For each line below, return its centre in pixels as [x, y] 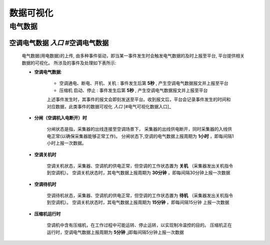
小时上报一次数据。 [66, 143]
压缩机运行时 [47, 214]
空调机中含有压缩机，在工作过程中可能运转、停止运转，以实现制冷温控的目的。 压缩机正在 [139, 225]
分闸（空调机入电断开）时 [60, 118]
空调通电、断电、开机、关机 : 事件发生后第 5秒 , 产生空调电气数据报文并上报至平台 [144, 83]
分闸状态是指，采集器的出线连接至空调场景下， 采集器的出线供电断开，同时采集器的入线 [137, 129]
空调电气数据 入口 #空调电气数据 [59, 43]
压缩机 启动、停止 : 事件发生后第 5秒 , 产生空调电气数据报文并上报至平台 [133, 90]
